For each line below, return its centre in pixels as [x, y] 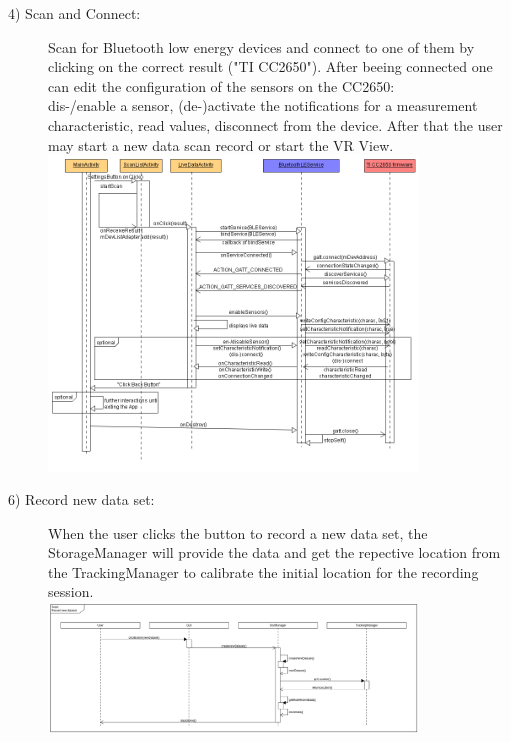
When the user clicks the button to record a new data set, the [238, 532]
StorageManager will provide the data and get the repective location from [274, 552]
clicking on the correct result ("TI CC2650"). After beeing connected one [270, 66]
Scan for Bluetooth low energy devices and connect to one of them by [261, 46]
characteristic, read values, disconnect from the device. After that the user [275, 124]
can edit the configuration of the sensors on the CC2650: [221, 85]
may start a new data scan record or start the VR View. [221, 144]
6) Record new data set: [81, 499]
